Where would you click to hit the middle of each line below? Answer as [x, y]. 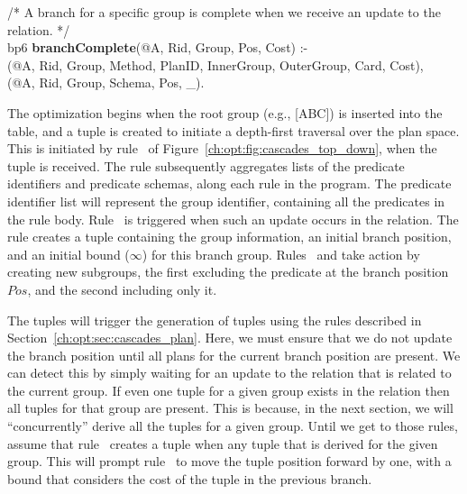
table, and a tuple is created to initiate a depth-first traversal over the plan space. [233, 130]
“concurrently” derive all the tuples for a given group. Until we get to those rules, [233, 426]
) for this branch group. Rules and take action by [281, 254]
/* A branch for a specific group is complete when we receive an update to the [224, 12]
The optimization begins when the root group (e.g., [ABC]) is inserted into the [225, 112]
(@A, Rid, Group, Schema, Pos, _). [106, 82]
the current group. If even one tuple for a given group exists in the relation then [229, 390]
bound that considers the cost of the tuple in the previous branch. [190, 478]
